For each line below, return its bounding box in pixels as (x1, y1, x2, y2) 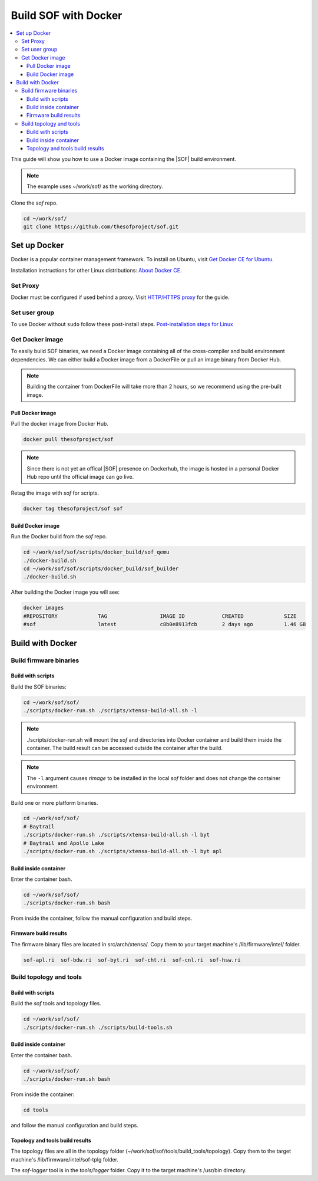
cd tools (23, 1107, 49, 1114)
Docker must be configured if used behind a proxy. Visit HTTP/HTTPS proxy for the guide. (11, 294, 230, 301)
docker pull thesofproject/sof (23, 436, 114, 443)
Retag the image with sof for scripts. (11, 489, 100, 496)
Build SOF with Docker (11, 9, 122, 22)
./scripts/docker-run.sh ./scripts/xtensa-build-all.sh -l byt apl (23, 848, 223, 855)
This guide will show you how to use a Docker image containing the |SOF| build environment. (11, 156, 237, 163)
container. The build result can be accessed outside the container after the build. (26, 744, 223, 751)
